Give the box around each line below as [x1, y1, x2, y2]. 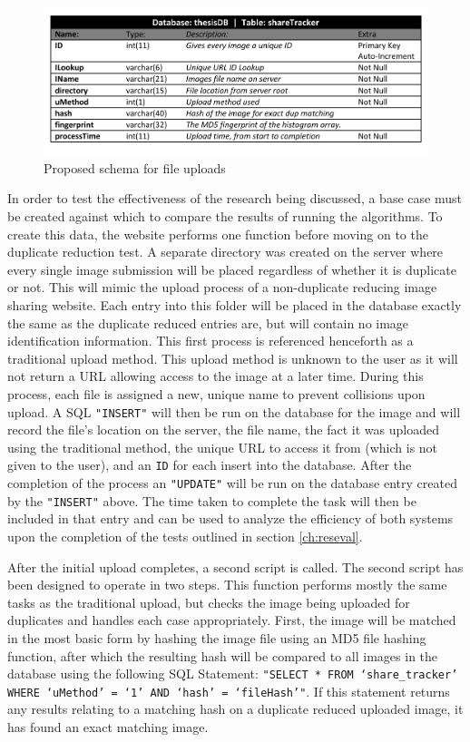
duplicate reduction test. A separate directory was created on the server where [7, 242, 444, 261]
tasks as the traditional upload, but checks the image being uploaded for [7, 592, 410, 611]
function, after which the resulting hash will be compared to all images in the [7, 646, 438, 665]
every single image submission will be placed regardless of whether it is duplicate [7, 259, 456, 278]
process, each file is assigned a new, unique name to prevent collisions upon [7, 384, 426, 403]
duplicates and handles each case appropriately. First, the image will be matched [7, 610, 456, 630]
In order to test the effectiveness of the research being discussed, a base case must [7, 189, 462, 208]
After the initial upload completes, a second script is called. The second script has [7, 557, 464, 576]
